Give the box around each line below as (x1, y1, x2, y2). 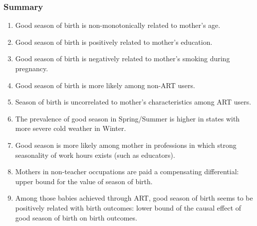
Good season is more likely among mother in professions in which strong (15, 139, 237, 150)
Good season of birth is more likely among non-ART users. (15, 80, 195, 90)
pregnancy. (15, 63, 48, 73)
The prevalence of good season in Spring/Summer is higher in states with (15, 113, 240, 123)
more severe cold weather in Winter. (15, 123, 126, 133)
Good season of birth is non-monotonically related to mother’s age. (15, 20, 221, 30)
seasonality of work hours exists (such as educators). (15, 149, 175, 160)
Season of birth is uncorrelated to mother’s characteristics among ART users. (15, 97, 252, 107)
